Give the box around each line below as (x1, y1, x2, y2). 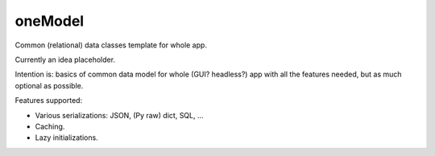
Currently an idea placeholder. (14, 55, 116, 64)
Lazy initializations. (35, 133, 98, 142)
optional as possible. (14, 80, 84, 90)
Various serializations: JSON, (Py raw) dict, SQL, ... (35, 110, 205, 120)
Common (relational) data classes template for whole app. (14, 40, 207, 50)
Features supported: (14, 96, 83, 105)
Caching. (35, 121, 65, 131)
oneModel (14, 12, 85, 30)
